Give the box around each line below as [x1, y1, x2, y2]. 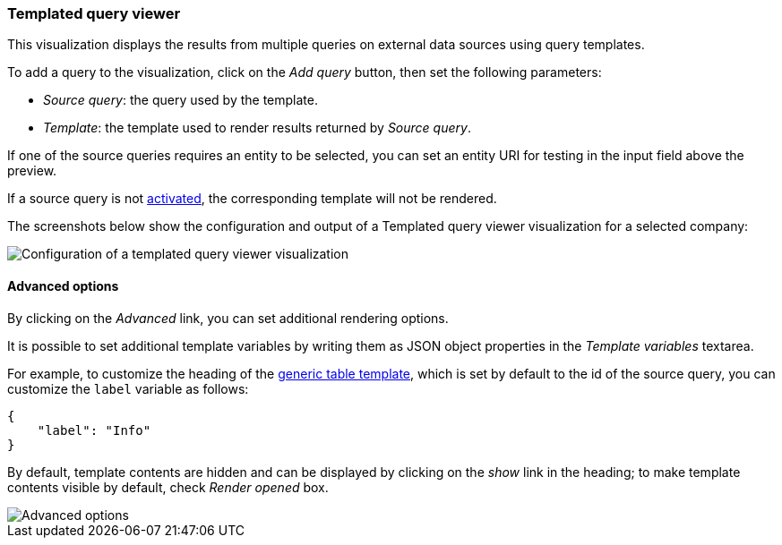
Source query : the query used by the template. [43, 92, 318, 108]
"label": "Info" [37, 422, 151, 438]
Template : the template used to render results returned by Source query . [43, 120, 471, 136]
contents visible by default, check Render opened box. [7, 479, 329, 495]
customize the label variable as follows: [7, 380, 249, 396]
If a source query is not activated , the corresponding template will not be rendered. [7, 191, 497, 207]
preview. [7, 163, 57, 179]
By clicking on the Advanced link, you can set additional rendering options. [7, 310, 449, 326]
